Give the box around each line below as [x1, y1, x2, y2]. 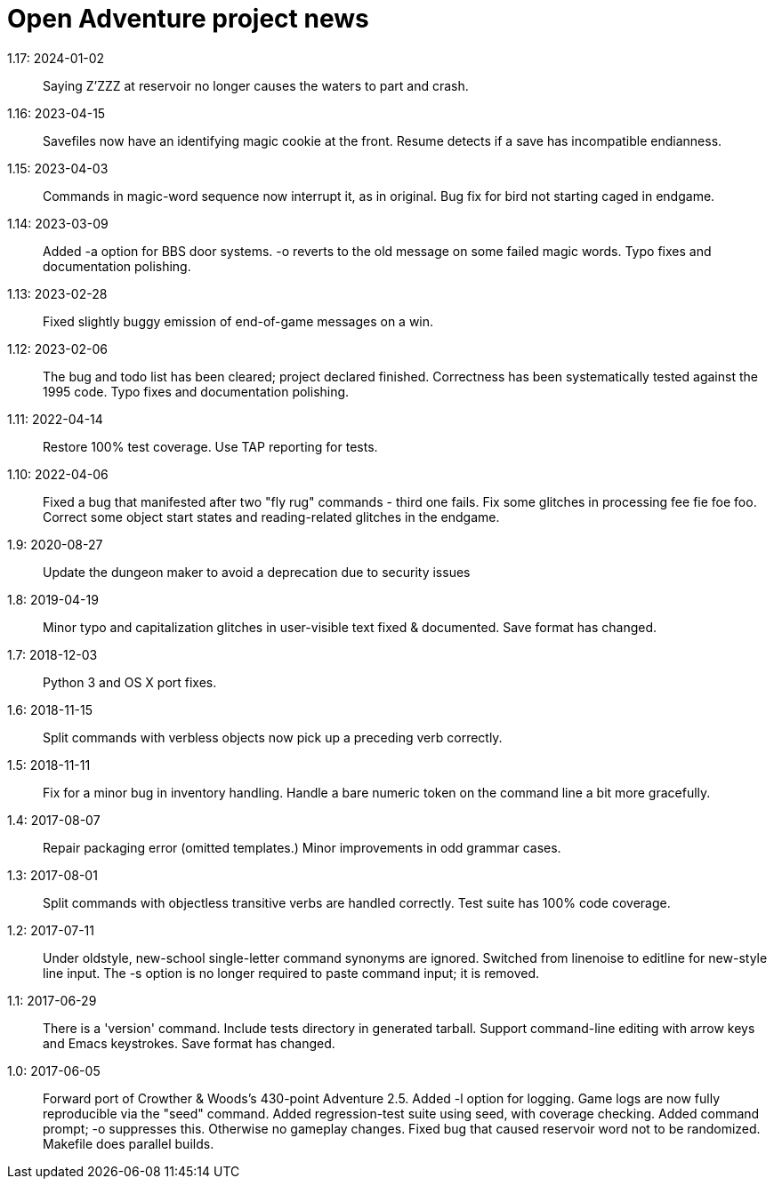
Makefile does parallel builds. [43, 1135, 214, 1151]
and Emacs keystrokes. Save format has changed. [43, 1035, 335, 1051]
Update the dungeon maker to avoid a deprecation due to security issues [43, 564, 471, 580]
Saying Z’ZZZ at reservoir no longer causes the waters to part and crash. [43, 77, 469, 93]
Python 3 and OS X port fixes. [43, 674, 217, 690]
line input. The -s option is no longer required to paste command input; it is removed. [43, 965, 540, 981]
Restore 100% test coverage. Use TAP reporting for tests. [43, 438, 378, 454]
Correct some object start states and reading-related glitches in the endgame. [43, 509, 500, 525]
